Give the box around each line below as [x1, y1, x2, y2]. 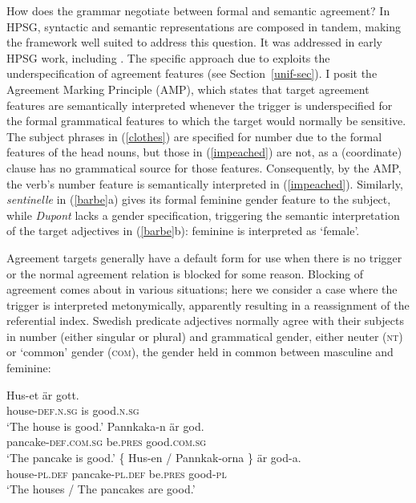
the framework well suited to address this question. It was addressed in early [6, 34, 382, 51]
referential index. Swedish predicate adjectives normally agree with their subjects [6, 312, 404, 329]
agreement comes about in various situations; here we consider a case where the [6, 281, 398, 298]
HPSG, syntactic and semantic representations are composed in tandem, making [6, 18, 401, 34]
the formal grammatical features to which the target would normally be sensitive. [6, 112, 406, 129]
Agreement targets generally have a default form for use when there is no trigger [6, 249, 402, 266]
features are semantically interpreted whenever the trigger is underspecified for [6, 96, 393, 113]
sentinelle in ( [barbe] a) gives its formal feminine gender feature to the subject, [6, 191, 391, 208]
